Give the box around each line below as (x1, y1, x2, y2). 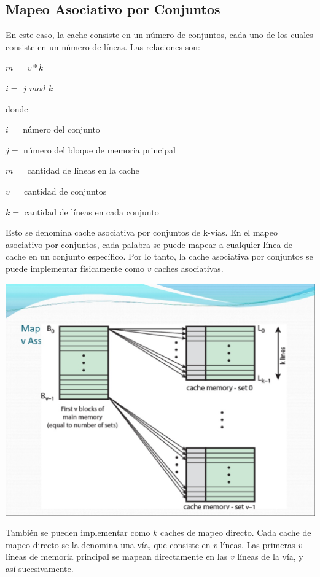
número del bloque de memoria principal (23, 143, 176, 156)
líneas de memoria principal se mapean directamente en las (6, 550, 228, 563)
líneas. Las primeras (220, 538, 295, 551)
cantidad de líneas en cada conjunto (24, 205, 159, 218)
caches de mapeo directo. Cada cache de (160, 526, 311, 539)
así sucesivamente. (6, 562, 74, 575)
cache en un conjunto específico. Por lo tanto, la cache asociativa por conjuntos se (6, 250, 313, 263)
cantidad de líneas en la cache (27, 164, 139, 177)
